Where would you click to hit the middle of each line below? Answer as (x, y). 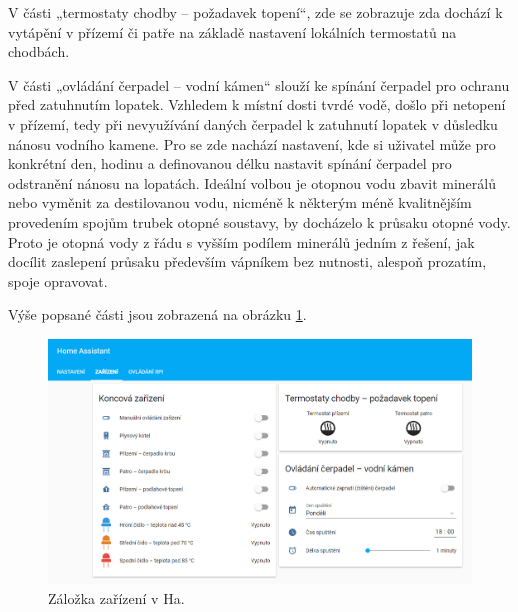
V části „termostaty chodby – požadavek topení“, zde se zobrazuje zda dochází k (255, 12)
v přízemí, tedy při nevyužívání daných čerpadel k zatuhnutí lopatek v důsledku (253, 123)
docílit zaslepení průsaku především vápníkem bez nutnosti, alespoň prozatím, (247, 261)
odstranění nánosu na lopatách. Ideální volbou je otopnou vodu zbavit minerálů (252, 182)
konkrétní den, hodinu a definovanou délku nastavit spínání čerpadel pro (230, 163)
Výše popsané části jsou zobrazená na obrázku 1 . (157, 314)
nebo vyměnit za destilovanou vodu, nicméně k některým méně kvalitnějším (240, 202)
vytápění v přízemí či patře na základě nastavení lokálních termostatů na (232, 31)
